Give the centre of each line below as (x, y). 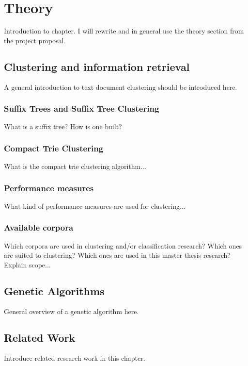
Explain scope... (27, 264)
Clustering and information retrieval (97, 66)
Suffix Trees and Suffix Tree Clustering (82, 108)
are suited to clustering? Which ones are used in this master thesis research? (117, 255)
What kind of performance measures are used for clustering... (95, 206)
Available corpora (39, 227)
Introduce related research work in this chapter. (75, 358)
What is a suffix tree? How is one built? (63, 126)
